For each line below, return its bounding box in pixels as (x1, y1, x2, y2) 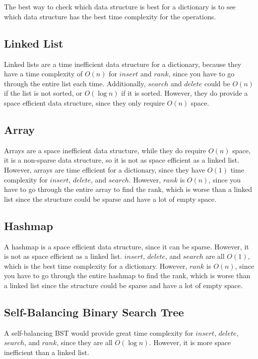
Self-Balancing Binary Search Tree (4, 304, 184, 319)
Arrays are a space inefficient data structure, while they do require (4, 145, 206, 155)
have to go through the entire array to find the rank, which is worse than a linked (4, 184, 253, 194)
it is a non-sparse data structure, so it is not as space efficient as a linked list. (4, 155, 240, 165)
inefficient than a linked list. (4, 347, 89, 357)
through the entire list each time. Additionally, (4, 78, 146, 88)
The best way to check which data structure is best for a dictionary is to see (4, 1, 236, 12)
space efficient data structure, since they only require (4, 97, 165, 108)
